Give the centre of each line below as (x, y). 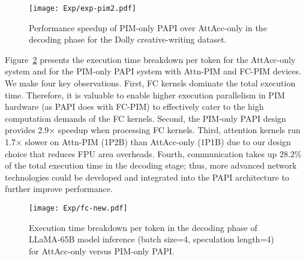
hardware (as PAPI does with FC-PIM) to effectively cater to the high (134, 106)
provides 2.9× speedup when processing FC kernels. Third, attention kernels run (153, 130)
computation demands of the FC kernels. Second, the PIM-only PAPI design (145, 118)
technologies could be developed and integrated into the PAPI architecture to (147, 177)
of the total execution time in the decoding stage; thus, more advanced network (151, 165)
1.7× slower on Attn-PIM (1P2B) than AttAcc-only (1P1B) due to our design (148, 142)
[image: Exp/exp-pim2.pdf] (82, 8)
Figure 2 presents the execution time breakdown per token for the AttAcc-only (150, 59)
